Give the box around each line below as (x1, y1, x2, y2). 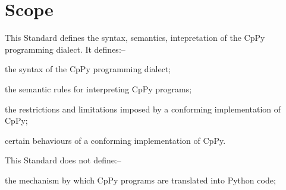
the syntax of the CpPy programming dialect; (5, 63, 171, 75)
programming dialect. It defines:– (5, 43, 125, 55)
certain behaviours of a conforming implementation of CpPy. (5, 134, 226, 146)
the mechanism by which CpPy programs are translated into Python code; (5, 173, 276, 186)
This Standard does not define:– (5, 154, 121, 166)
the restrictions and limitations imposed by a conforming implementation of (5, 102, 281, 115)
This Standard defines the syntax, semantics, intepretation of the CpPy (5, 31, 265, 44)
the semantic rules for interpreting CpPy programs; (5, 82, 192, 95)
